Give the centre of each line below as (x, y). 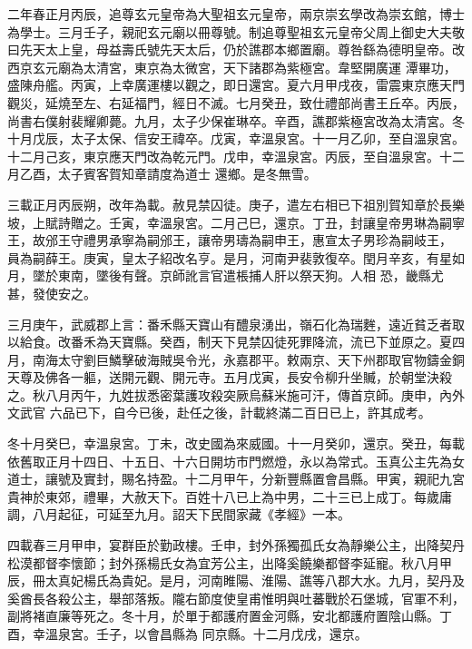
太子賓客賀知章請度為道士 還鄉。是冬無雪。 (187, 174)
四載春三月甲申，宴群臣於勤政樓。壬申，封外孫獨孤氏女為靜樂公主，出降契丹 (236, 545)
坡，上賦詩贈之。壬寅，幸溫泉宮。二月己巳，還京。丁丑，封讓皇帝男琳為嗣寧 (236, 222)
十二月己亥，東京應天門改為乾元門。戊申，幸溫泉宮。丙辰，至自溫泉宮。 (223, 156)
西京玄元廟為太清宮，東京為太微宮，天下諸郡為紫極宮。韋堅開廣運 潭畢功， (232, 67)
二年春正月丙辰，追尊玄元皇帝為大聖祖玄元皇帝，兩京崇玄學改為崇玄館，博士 (236, 14)
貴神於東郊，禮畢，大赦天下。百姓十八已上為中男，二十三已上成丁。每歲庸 (230, 496)
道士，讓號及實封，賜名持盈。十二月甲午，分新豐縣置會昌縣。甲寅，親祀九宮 (236, 479)
